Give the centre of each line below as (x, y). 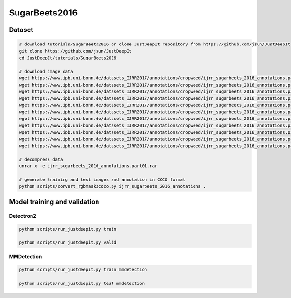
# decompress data (41, 159)
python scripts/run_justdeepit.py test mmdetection (82, 283)
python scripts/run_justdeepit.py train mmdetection (83, 270)
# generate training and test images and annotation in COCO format (102, 179)
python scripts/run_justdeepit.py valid (68, 243)
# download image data (46, 71)
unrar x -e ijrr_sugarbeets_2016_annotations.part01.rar (88, 166)
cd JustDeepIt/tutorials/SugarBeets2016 (68, 58)
